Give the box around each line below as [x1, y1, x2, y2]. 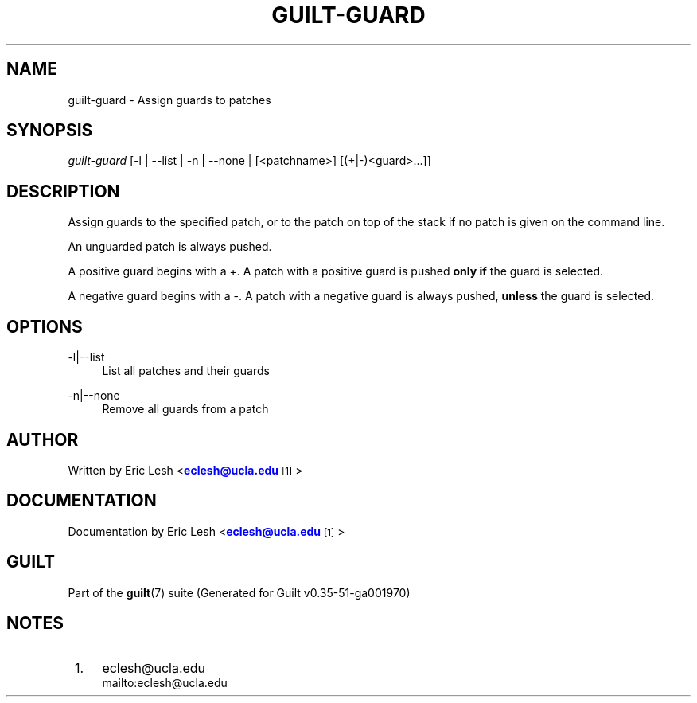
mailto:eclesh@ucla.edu [102, 675, 228, 689]
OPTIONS [6, 316, 83, 337]
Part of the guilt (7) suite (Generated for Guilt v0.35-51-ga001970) [68, 585, 411, 600]
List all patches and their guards [102, 364, 270, 378]
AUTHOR [6, 429, 79, 450]
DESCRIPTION [6, 181, 120, 201]
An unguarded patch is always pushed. [68, 240, 272, 254]
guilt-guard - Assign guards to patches [68, 92, 271, 107]
